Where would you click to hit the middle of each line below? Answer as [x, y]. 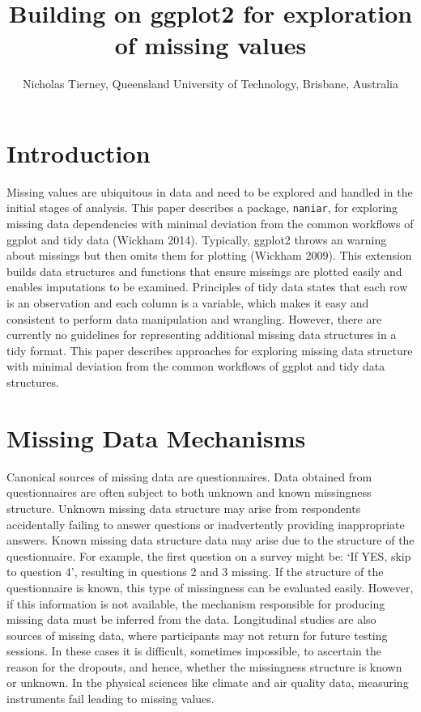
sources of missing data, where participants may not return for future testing [197, 635]
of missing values [210, 45]
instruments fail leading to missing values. [111, 699]
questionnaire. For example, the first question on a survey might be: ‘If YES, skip [209, 555]
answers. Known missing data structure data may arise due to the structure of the [210, 540]
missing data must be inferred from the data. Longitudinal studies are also [191, 619]
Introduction [79, 153]
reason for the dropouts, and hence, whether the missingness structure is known [204, 666]
